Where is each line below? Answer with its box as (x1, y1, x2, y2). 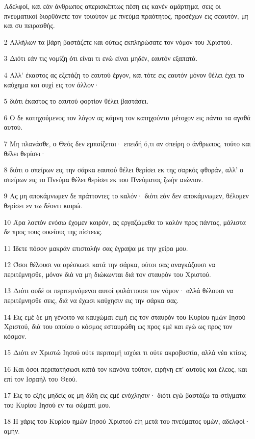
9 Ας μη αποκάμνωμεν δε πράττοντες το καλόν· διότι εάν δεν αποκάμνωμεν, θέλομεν (4, 191, 249, 201)
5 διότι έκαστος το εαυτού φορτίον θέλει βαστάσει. (4, 96, 149, 106)
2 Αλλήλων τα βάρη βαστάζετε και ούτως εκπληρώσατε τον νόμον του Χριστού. (4, 36, 232, 47)
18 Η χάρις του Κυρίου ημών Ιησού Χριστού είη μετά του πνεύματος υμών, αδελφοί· (4, 416, 250, 426)
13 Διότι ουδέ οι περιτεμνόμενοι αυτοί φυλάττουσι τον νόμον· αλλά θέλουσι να (4, 285, 233, 296)
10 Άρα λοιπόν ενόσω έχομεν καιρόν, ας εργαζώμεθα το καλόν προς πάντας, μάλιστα (4, 217, 246, 227)
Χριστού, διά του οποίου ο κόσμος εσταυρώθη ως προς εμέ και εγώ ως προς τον (4, 321, 232, 331)
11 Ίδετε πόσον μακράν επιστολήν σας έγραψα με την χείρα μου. (4, 243, 188, 253)
